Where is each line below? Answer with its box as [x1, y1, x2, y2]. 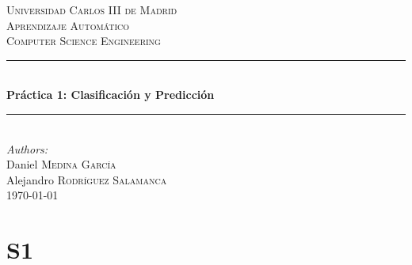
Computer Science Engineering [6, 32, 161, 49]
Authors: [6, 140, 48, 157]
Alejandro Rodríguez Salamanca [6, 171, 167, 187]
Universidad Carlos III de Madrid [6, 2, 177, 17]
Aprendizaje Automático [6, 17, 130, 33]
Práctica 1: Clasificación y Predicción [6, 86, 215, 103]
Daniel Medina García [6, 156, 116, 172]
